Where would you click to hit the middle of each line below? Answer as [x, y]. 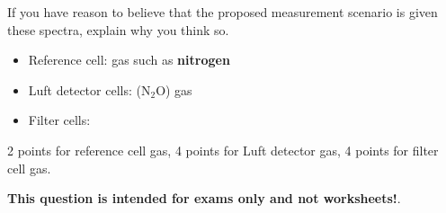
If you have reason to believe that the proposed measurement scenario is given [223, 12]
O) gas [174, 89]
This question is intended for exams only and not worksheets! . [204, 198]
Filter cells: [59, 120]
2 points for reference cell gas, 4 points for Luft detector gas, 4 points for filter [223, 150]
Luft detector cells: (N [89, 89]
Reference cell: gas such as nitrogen [129, 60]
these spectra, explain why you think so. [118, 29]
